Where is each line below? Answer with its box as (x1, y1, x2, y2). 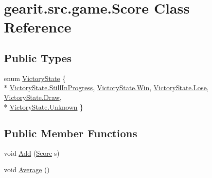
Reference (4, 17, 71, 37)
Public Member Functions (4, 125, 137, 140)
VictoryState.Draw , (4, 92, 62, 102)
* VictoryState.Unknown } (4, 101, 84, 112)
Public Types (4, 50, 72, 65)
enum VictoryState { (4, 73, 66, 83)
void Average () (4, 164, 50, 174)
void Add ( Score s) (4, 148, 60, 158)
